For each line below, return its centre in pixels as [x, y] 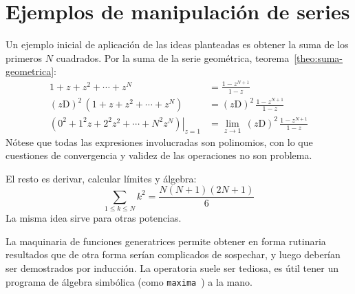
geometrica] [30, 71]
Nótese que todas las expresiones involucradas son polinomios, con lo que [159, 141]
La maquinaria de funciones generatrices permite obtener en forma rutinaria [166, 241]
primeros [24, 57]
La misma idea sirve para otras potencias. [94, 218]
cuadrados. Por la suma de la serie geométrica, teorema [173, 57]
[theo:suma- [319, 57]
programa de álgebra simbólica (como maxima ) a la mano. [129, 281]
